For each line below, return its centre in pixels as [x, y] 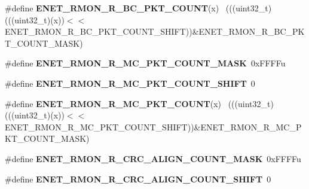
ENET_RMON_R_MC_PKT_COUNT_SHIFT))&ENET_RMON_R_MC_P [153, 126]
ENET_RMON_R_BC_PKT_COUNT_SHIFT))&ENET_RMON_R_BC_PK [155, 31]
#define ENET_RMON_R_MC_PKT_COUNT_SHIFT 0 [130, 83]
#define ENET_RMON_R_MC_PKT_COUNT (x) [113, 103]
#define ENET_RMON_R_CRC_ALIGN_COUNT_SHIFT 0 [138, 179]
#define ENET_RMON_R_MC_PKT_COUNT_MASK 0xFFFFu [145, 63]
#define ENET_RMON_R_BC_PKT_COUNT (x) [112, 8]
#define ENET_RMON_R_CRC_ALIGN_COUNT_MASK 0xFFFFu [153, 158]
